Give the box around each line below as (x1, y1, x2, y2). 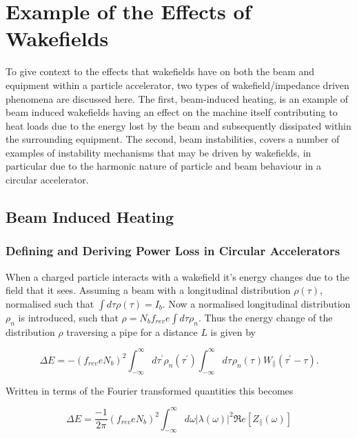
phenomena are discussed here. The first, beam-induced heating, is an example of (6, 91, 349, 106)
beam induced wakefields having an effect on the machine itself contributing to (6, 105, 338, 119)
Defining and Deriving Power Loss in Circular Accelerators (6, 242, 340, 259)
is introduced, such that (18, 310, 119, 324)
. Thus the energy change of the (198, 310, 333, 324)
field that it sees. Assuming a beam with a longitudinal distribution (6, 283, 291, 297)
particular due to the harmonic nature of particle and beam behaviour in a (6, 159, 322, 173)
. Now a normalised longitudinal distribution (162, 296, 351, 310)
